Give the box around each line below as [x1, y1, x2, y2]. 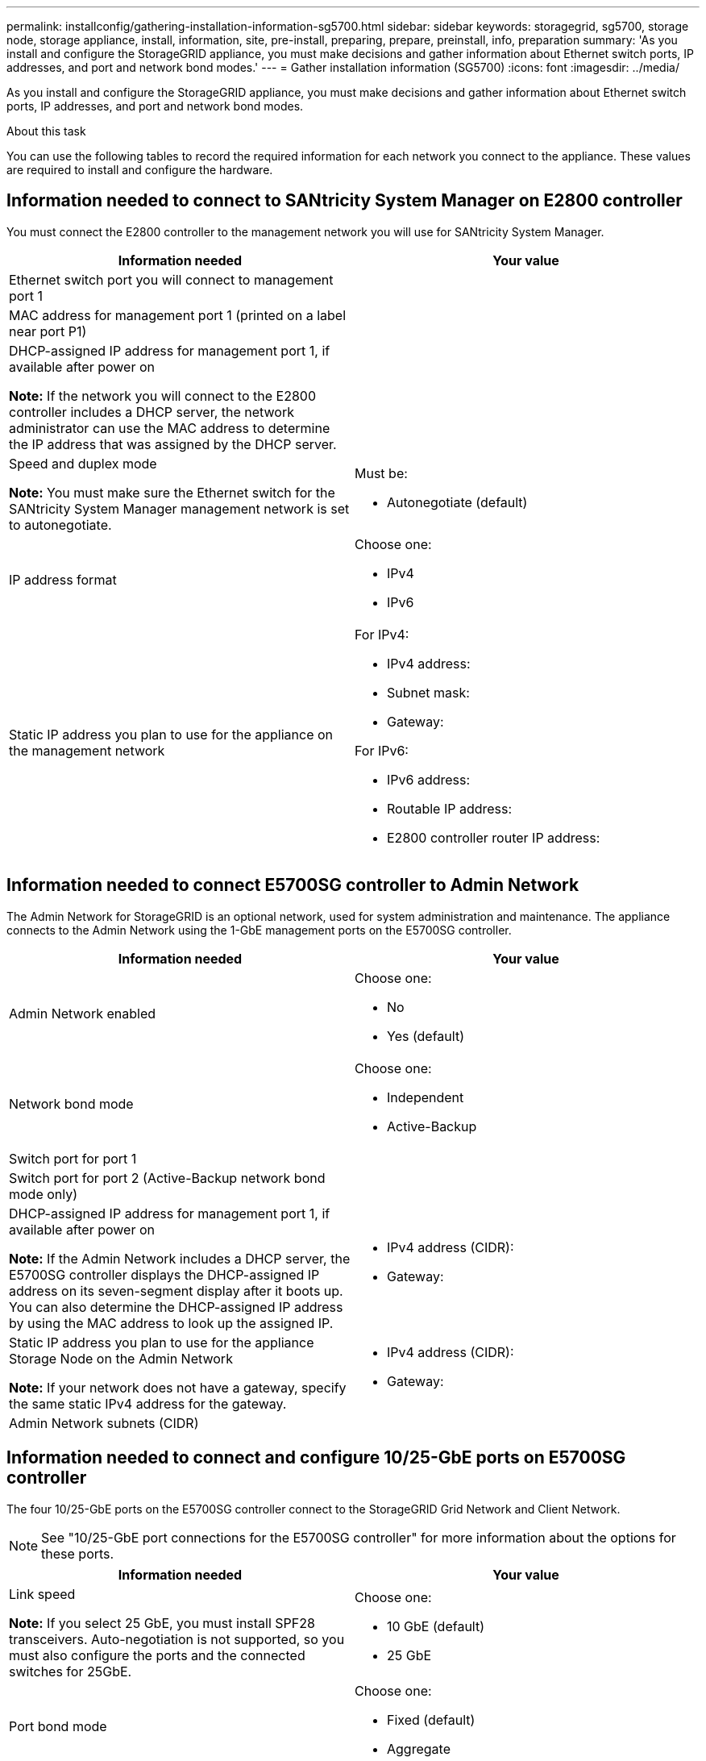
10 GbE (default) [387, 1617, 485, 1634]
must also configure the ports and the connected [9, 1647, 305, 1663]
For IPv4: [355, 626, 409, 643]
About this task [6, 124, 86, 138]
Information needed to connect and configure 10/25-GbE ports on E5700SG [6, 1447, 626, 1468]
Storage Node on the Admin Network [9, 1350, 233, 1367]
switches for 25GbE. [9, 1663, 132, 1680]
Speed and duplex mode [9, 455, 157, 472]
